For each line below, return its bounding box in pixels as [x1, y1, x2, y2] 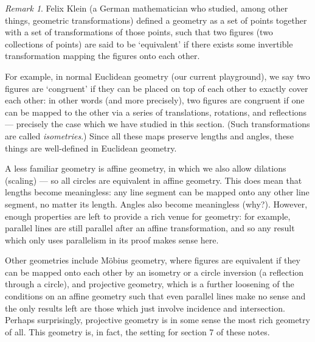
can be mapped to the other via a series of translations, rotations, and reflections [5, 105, 307, 118]
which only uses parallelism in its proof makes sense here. [5, 233, 219, 246]
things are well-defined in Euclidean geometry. [5, 141, 177, 154]
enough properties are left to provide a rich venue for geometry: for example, [5, 209, 291, 222]
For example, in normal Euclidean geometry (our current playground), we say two [5, 69, 310, 82]
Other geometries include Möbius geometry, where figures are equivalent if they [5, 254, 300, 267]
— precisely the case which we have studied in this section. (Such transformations [5, 117, 310, 130]
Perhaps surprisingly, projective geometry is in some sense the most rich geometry [5, 313, 310, 326]
